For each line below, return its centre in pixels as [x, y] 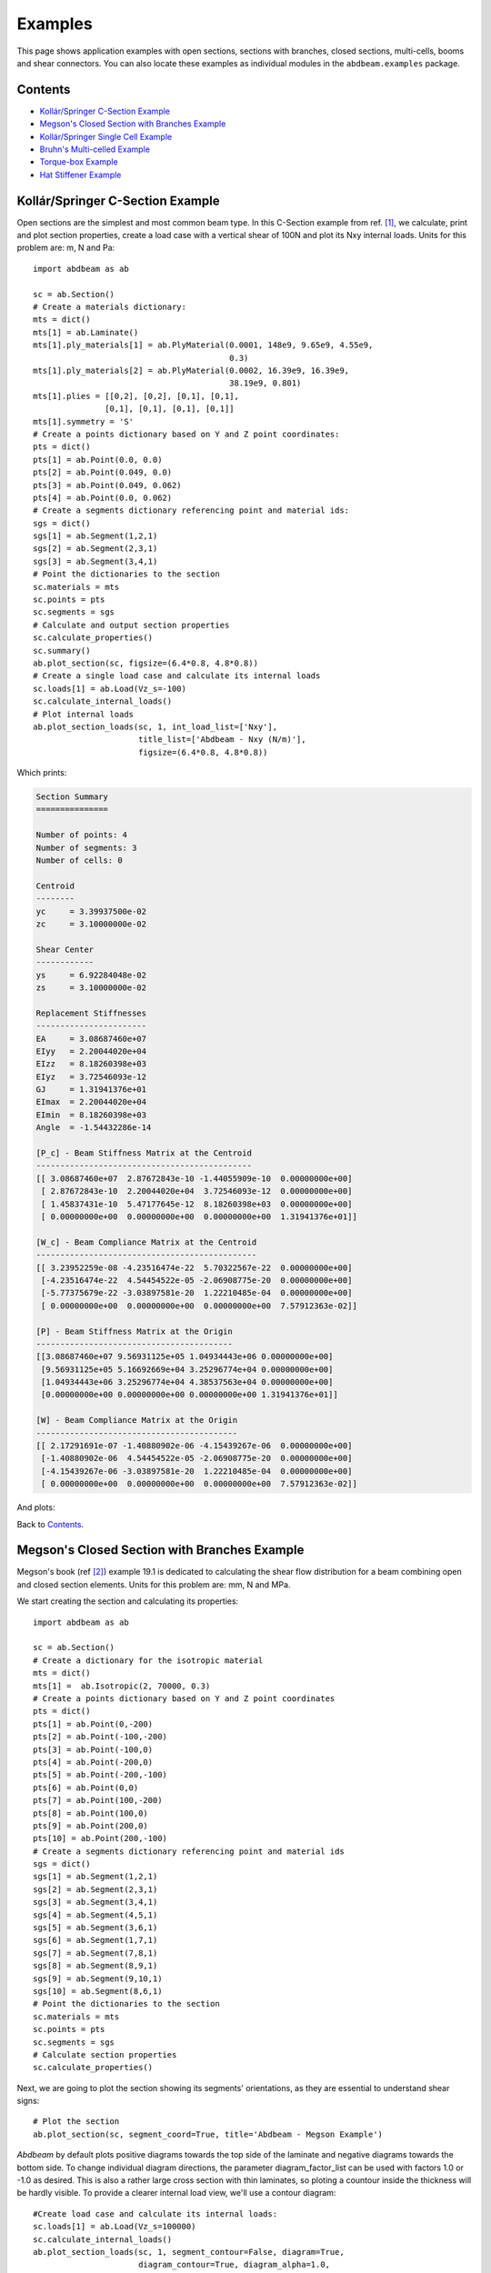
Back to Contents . [50, 1524]
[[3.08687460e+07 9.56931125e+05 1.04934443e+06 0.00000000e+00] [185, 1357]
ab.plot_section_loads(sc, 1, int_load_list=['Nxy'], [155, 726]
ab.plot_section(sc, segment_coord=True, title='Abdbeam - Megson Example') [208, 2134]
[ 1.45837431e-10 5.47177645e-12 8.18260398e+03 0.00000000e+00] [197, 1204]
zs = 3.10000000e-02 [91, 987]
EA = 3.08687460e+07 [91, 1038]
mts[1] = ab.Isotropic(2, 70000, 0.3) [122, 1686]
